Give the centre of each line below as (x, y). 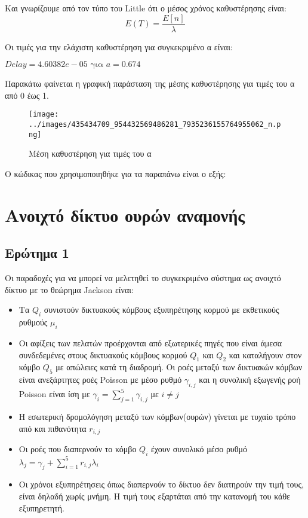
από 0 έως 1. (27, 95)
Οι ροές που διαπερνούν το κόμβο (78, 449)
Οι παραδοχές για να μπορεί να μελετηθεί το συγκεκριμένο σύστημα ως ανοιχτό (143, 278)
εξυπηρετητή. (41, 508)
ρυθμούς (33, 322)
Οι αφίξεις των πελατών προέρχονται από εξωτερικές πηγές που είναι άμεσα (150, 342)
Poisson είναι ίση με (54, 394)
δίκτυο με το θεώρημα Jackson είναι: (69, 289)
